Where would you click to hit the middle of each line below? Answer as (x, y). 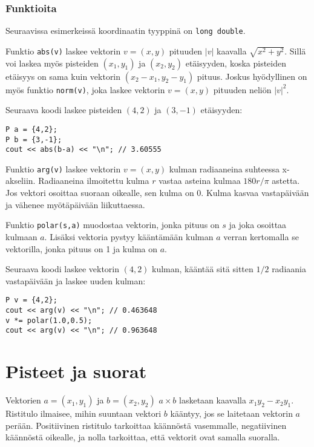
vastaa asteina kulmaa (200, 181)
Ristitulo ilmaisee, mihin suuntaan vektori (83, 413)
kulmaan (21, 236)
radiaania (289, 269)
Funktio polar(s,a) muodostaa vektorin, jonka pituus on (113, 225)
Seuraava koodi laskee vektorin (62, 269)
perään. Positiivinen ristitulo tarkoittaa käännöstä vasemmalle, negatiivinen (146, 425)
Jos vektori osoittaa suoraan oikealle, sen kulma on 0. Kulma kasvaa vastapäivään (157, 193)
